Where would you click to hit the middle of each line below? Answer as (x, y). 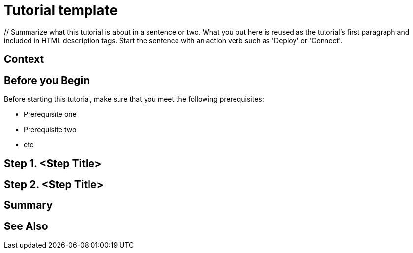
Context (24, 59)
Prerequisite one (50, 114)
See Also (26, 226)
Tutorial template (61, 10)
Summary (28, 205)
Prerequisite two (50, 130)
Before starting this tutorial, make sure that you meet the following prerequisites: (134, 99)
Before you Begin (47, 80)
